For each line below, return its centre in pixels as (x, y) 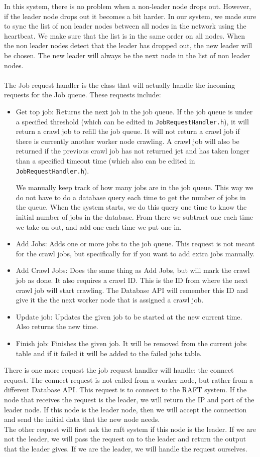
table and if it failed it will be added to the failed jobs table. (109, 353)
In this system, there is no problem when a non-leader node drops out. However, (128, 6)
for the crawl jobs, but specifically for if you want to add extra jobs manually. (135, 253)
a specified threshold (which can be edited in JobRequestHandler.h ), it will (132, 121)
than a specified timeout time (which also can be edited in (105, 160)
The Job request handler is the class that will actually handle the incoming (120, 85)
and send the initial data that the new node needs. (82, 419)
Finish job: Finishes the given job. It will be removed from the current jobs (131, 343)
